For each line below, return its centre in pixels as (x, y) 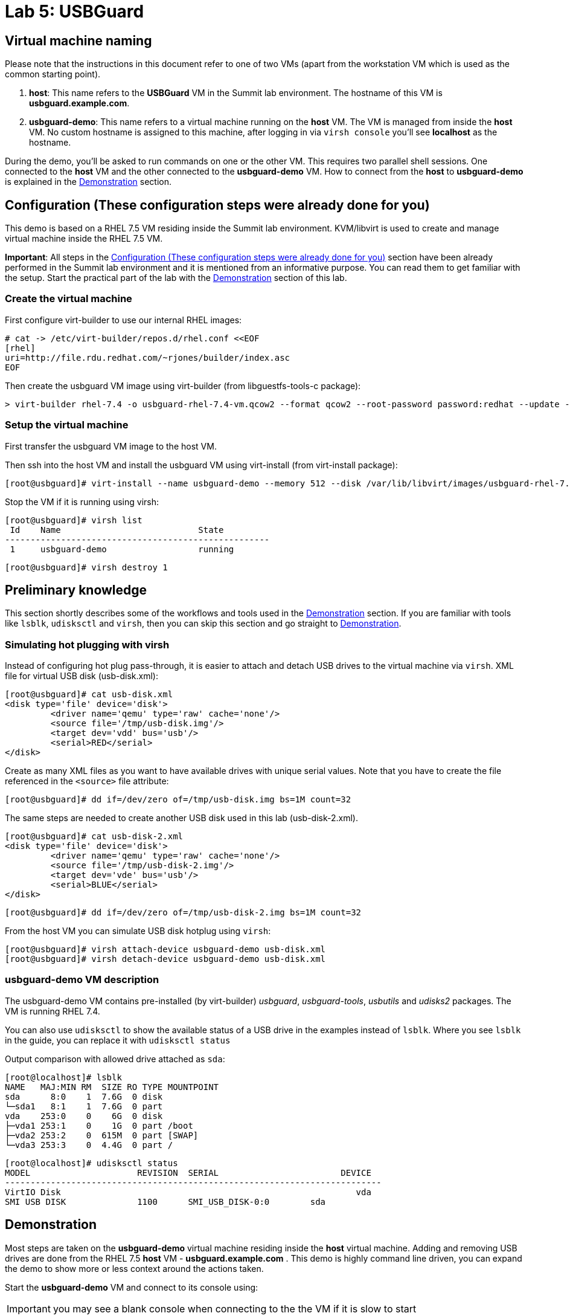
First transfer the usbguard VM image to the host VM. (111, 446)
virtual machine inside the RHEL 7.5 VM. (84, 239)
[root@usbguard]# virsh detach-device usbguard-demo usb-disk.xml (165, 959)
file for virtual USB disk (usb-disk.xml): (82, 676)
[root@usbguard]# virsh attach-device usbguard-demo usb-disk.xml (165, 950)
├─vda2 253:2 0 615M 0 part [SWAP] (102, 1135)
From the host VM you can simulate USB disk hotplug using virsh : (138, 931)
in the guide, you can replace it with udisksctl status (118, 1040)
